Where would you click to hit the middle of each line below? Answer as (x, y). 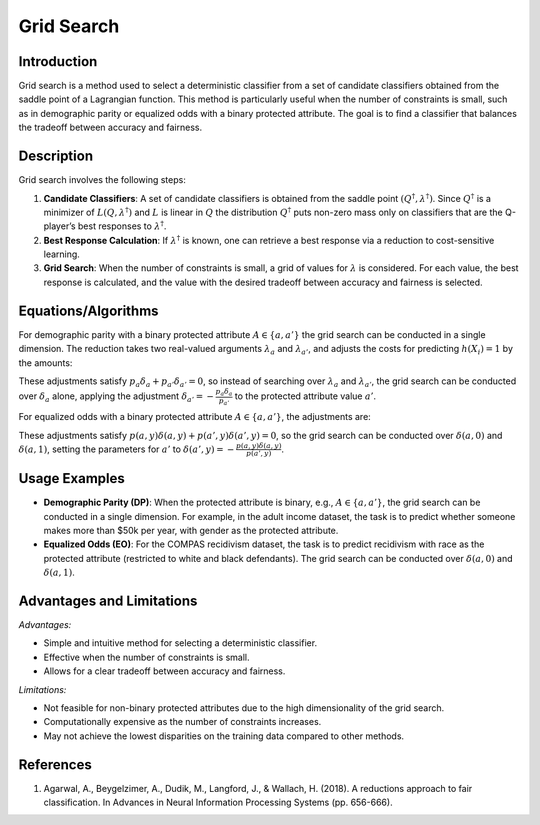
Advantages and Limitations (108, 600)
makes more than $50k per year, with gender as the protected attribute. (191, 530)
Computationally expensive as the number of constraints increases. (182, 722)
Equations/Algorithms (88, 310)
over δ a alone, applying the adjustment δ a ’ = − (116, 397)
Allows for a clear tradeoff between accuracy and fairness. (164, 671)
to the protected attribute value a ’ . (305, 396)
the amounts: (45, 362)
